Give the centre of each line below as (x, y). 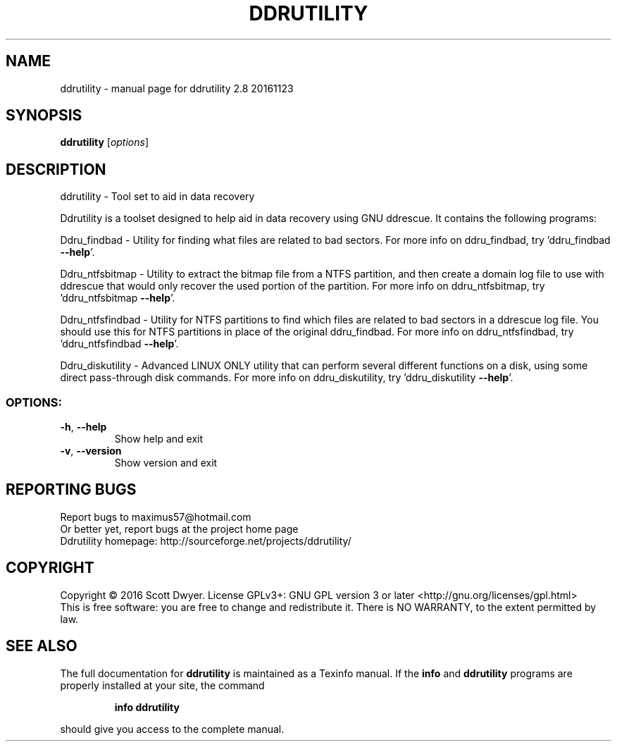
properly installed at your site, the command (162, 685)
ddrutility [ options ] (105, 142)
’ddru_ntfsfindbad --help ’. (119, 344)
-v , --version (91, 451)
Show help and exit (159, 439)
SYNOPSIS (44, 116)
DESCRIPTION (56, 169)
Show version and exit (166, 463)
